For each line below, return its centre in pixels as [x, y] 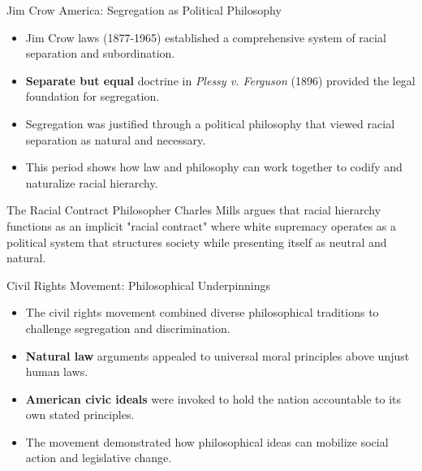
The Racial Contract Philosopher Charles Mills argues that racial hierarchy [194, 210]
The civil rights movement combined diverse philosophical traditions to [202, 312]
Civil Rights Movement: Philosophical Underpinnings [139, 285]
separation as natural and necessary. [116, 139]
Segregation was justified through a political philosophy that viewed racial [210, 123]
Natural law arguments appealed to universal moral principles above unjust [217, 355]
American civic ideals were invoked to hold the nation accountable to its [213, 398]
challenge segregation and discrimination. [128, 328]
